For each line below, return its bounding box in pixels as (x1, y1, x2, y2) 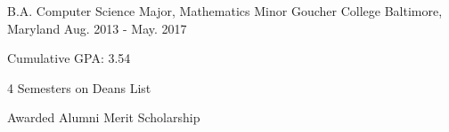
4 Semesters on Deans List (7, 78, 151, 97)
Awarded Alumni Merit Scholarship (7, 108, 200, 127)
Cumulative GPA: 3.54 (7, 49, 131, 67)
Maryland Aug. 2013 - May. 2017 (7, 19, 187, 37)
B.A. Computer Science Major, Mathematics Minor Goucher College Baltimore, (7, 2, 443, 19)
